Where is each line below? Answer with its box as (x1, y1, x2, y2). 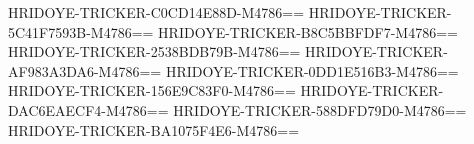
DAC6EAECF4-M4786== (8, 99, 169, 120)
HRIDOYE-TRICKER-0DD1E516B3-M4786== (165, 60, 459, 81)
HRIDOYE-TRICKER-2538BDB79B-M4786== (8, 41, 301, 62)
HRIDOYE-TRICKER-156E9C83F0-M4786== (8, 80, 296, 101)
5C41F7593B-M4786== (8, 21, 154, 42)
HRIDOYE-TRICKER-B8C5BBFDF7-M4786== (158, 21, 458, 42)
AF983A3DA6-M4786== (8, 60, 162, 81)
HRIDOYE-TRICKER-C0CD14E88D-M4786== (8, 2, 305, 22)
